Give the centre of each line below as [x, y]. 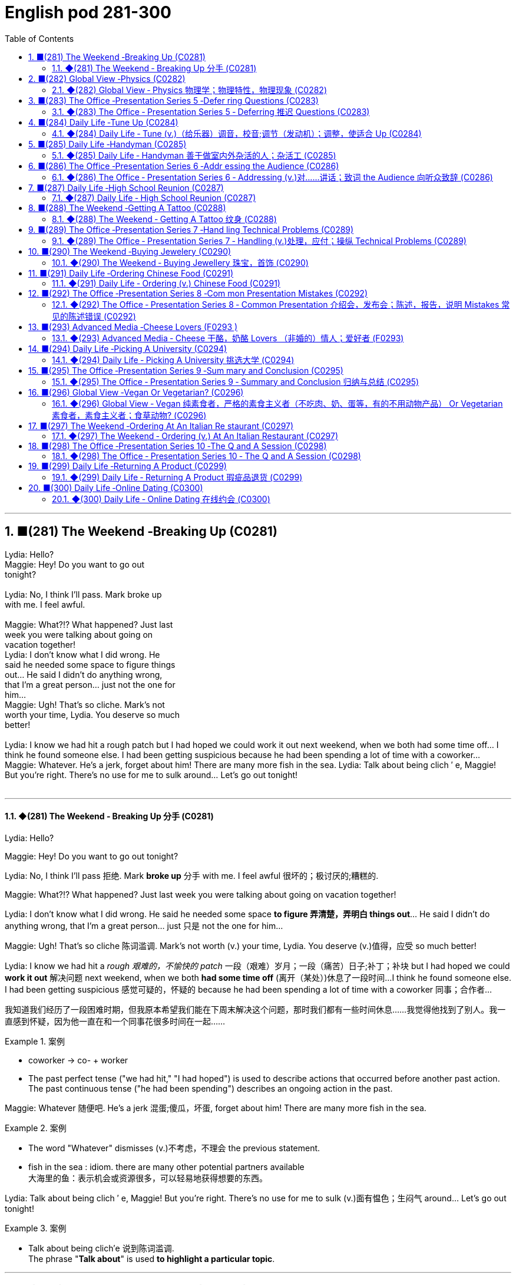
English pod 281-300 [88, 12]
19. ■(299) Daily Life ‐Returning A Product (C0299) [128, 466]
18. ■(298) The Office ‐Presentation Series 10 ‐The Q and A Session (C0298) [178, 446]
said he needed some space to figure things [90, 664]
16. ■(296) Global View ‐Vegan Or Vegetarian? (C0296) [136, 392]
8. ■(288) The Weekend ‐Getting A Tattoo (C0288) [127, 207]
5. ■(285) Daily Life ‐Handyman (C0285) [107, 144]
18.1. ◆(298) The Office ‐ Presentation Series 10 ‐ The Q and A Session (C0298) [206, 456]
